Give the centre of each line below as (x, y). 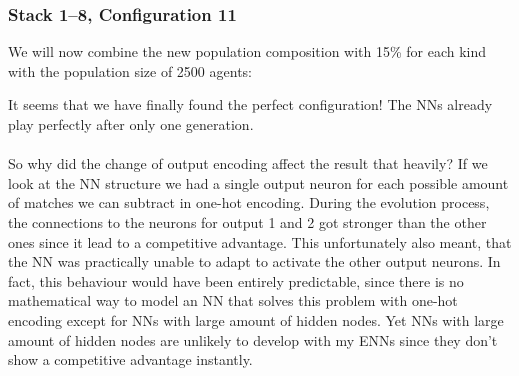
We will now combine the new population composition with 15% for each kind (247, 51)
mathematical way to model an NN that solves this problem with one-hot (233, 300)
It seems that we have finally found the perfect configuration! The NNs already (250, 104)
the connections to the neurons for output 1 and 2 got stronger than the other (247, 221)
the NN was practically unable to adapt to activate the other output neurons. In (254, 261)
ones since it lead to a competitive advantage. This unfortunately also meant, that (260, 241)
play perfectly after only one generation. (131, 124)
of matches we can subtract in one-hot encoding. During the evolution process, (249, 202)
